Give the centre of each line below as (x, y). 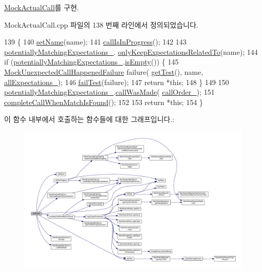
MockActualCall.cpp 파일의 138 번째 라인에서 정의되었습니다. (101, 24)
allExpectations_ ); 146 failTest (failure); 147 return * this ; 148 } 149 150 (117, 82)
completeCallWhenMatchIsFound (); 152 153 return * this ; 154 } (104, 102)
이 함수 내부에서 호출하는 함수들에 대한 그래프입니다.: (89, 119)
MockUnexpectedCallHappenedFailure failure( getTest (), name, (104, 71)
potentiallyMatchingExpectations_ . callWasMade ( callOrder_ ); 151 (109, 92)
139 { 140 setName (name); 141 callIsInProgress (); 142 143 (95, 42)
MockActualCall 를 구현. (42, 7)
